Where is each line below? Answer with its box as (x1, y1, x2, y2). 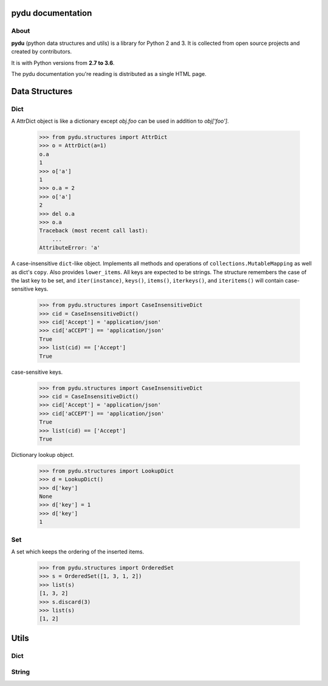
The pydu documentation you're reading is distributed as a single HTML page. (11, 70, 207, 77)
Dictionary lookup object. (11, 451, 75, 458)
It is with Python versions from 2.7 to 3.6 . (11, 59, 115, 66)
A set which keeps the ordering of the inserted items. (11, 548, 145, 555)
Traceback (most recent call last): (39, 227, 149, 234)
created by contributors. (11, 48, 72, 55)
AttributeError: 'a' (39, 244, 100, 252)
